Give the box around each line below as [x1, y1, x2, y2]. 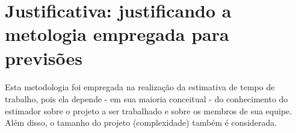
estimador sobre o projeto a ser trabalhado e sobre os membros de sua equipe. [5, 104, 292, 117]
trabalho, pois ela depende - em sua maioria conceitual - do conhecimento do [5, 92, 288, 105]
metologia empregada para [5, 22, 229, 46]
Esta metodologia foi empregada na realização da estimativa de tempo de [5, 81, 275, 93]
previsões [5, 45, 83, 70]
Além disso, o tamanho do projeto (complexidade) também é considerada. [5, 116, 277, 129]
